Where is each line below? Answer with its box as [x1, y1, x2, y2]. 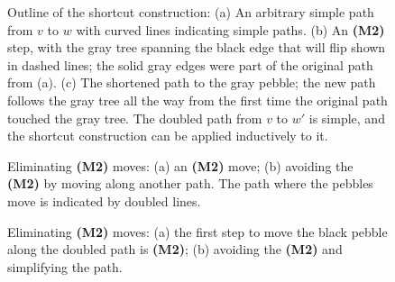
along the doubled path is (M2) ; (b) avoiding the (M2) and [7, 240, 343, 259]
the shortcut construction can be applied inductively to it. [7, 126, 328, 145]
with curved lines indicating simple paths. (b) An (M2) [76, 20, 385, 39]
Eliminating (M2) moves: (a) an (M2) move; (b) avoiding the [7, 156, 354, 175]
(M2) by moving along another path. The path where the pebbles [7, 174, 373, 193]
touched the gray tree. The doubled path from [7, 108, 262, 127]
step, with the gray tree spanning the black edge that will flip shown [7, 38, 386, 57]
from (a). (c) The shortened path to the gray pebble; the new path [7, 73, 376, 92]
